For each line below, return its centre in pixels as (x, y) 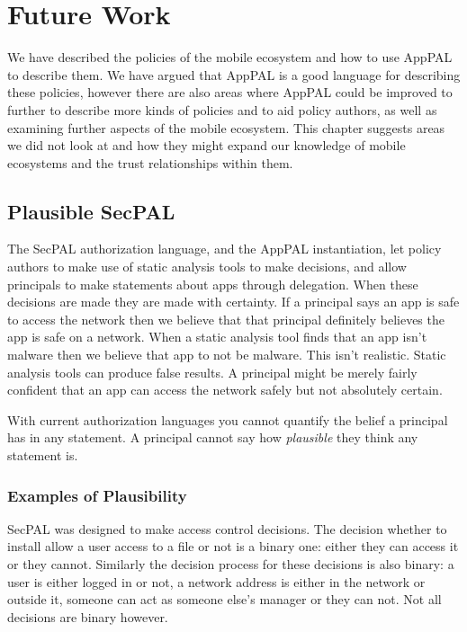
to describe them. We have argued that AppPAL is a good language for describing (234, 74)
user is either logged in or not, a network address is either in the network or (216, 581)
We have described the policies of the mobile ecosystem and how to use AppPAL (230, 57)
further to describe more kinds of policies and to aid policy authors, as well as (222, 109)
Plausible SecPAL (91, 211)
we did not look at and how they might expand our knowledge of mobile (207, 145)
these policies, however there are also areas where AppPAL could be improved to (230, 92)
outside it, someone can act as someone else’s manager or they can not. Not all (225, 599)
